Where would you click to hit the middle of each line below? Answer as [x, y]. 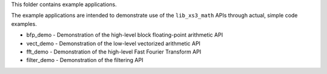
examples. [24, 23]
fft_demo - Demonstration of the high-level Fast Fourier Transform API [114, 52]
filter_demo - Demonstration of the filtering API [85, 60]
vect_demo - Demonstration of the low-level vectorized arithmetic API [114, 43]
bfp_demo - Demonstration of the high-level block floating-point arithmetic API [125, 35]
